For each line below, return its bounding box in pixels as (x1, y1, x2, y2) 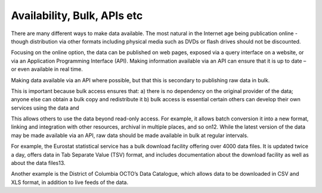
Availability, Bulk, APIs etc (11, 9, 143, 22)
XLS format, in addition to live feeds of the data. (11, 179, 128, 186)
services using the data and (11, 104, 80, 111)
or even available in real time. (11, 66, 83, 73)
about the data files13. (11, 160, 66, 167)
